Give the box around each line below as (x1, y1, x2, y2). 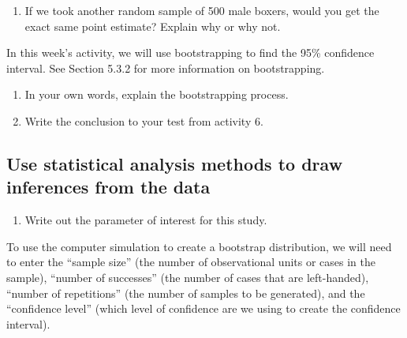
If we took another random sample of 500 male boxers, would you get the (24, 2, 379, 18)
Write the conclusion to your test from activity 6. (24, 112, 263, 129)
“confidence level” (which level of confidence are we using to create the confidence (6, 300, 401, 317)
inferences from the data (6, 175, 211, 199)
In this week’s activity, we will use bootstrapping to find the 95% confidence (6, 44, 375, 61)
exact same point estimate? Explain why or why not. (24, 17, 281, 34)
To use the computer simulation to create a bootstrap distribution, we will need (6, 238, 392, 254)
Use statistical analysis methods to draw (6, 151, 343, 175)
